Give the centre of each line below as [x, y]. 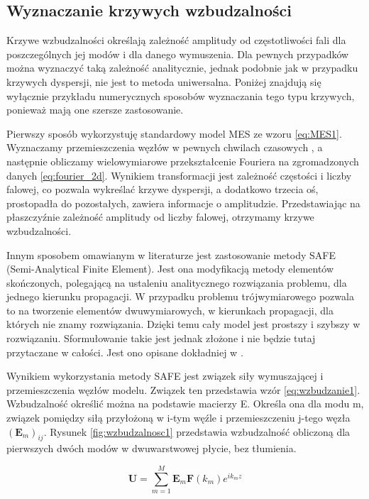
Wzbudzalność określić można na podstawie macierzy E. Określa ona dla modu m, [185, 404]
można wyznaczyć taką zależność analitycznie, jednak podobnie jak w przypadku [182, 68]
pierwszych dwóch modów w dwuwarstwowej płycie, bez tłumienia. [152, 448]
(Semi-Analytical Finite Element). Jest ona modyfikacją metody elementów [170, 269]
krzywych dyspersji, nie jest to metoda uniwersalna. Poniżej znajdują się [164, 81]
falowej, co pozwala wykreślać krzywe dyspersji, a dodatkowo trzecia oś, [163, 189]
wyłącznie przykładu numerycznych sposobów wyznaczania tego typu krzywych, [181, 95]
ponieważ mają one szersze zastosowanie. [95, 110]
